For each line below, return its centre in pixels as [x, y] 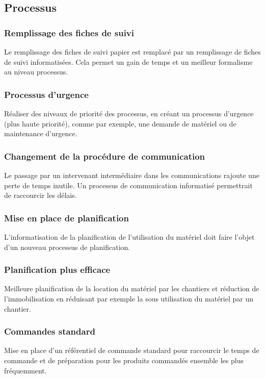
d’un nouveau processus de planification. [67, 247]
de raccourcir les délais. [41, 195]
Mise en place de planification [67, 218]
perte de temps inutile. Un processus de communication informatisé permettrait [128, 185]
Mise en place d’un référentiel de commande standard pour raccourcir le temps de [132, 350]
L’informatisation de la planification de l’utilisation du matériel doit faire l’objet [129, 237]
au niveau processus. [36, 72]
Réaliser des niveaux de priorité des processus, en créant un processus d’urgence [129, 113]
